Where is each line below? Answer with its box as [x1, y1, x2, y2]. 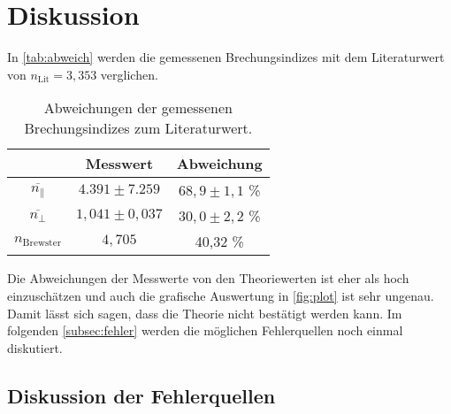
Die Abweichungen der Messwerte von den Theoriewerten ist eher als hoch [7, 269, 409, 287]
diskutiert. [7, 338, 63, 356]
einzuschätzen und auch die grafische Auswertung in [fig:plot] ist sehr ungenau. [7, 286, 434, 304]
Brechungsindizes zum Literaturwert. [24, 118, 253, 139]
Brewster [22, 238, 62, 249]
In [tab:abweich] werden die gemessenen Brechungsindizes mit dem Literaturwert [7, 48, 445, 66]
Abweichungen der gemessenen [43, 97, 233, 119]
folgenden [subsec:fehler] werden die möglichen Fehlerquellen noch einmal [7, 321, 403, 340]
